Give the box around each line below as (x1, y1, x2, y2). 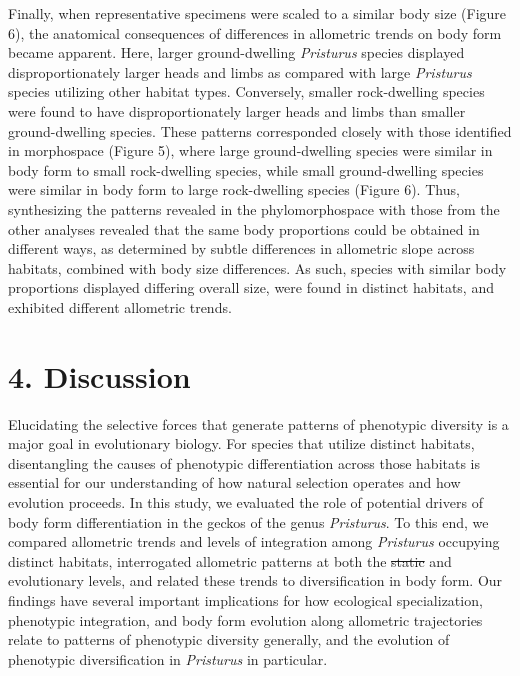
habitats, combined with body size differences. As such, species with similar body (8, 257, 507, 278)
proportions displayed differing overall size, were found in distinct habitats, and (8, 277, 494, 298)
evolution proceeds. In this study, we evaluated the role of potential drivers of (8, 492, 483, 512)
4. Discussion (8, 355, 191, 396)
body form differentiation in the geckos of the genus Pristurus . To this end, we (8, 511, 489, 532)
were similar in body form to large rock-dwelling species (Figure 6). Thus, (8, 179, 460, 200)
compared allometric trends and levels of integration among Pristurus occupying (8, 531, 500, 552)
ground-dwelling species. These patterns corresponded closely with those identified (8, 120, 512, 141)
